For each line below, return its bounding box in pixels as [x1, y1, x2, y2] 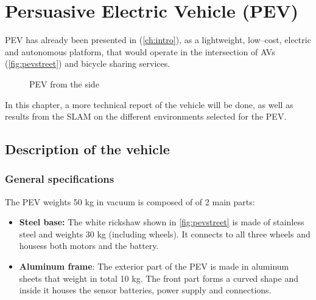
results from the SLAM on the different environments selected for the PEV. [5, 110, 287, 123]
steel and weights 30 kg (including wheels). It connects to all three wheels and [19, 227, 311, 240]
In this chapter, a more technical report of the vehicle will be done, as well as [5, 98, 293, 111]
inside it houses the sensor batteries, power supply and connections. [19, 284, 272, 296]
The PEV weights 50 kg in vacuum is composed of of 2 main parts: [5, 195, 255, 208]
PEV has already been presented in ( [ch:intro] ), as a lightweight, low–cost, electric [5, 33, 311, 46]
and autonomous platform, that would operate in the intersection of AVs [5, 45, 275, 58]
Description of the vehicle [5, 140, 170, 159]
